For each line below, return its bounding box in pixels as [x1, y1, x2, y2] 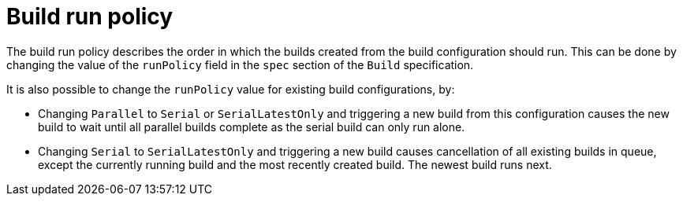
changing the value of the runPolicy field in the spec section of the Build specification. [6, 57, 474, 72]
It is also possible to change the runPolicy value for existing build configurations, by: [6, 82, 455, 96]
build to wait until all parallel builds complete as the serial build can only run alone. [38, 119, 465, 134]
